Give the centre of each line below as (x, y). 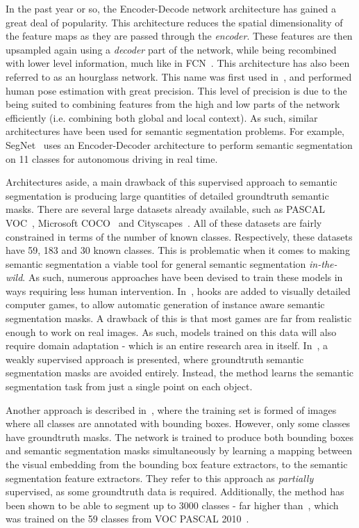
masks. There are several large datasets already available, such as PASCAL (165, 209)
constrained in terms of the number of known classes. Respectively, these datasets (179, 236)
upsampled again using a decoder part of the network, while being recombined (171, 49)
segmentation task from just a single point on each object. (129, 386)
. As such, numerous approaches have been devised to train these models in (183, 277)
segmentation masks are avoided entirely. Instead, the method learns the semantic (180, 373)
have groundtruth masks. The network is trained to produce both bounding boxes (180, 437)
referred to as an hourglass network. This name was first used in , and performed (179, 76)
